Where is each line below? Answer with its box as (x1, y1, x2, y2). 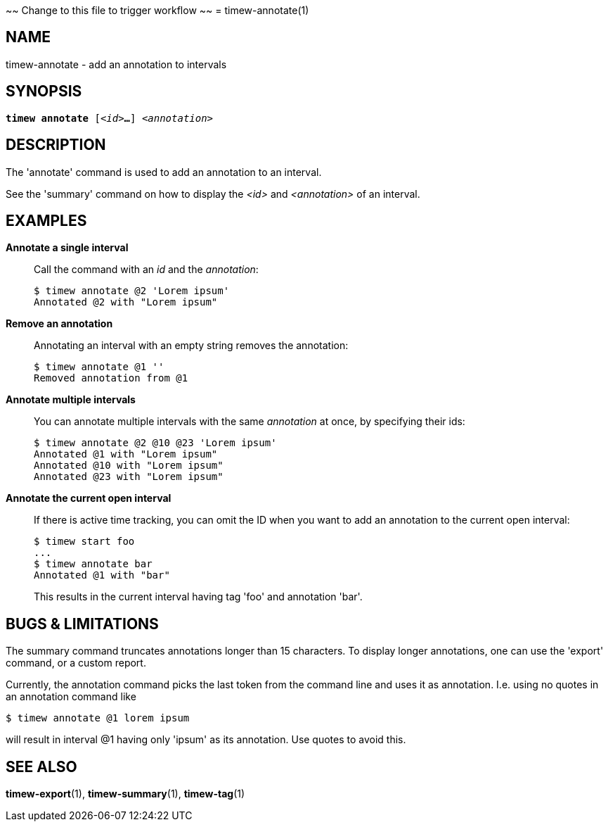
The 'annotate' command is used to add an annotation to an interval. (6, 165, 322, 178)
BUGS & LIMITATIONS (6, 614, 159, 633)
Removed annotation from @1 (34, 372, 188, 384)
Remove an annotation (6, 317, 113, 330)
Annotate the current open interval (6, 492, 172, 505)
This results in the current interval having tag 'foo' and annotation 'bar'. (34, 591, 363, 603)
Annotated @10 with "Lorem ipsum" (34, 460, 224, 472)
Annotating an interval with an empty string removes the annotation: (34, 339, 349, 352)
